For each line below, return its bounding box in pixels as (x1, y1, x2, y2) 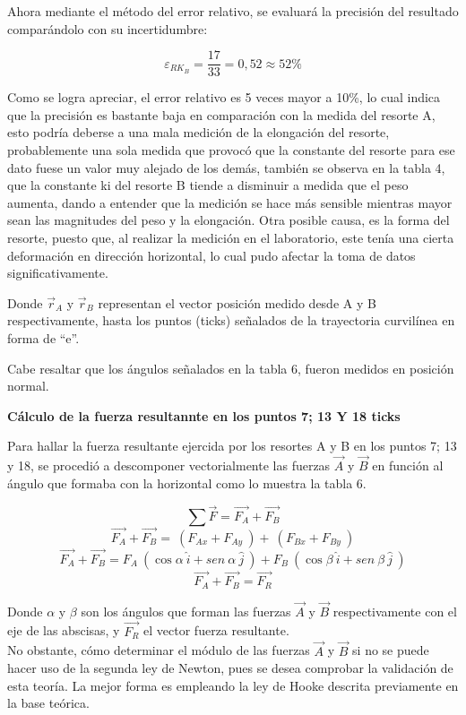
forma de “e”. (7, 328, 80, 347)
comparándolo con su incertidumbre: (7, 19, 208, 38)
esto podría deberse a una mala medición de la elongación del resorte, (7, 123, 390, 142)
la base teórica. (7, 693, 90, 712)
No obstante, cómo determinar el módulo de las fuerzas (7, 641, 310, 659)
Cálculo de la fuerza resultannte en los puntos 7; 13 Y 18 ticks (7, 406, 401, 425)
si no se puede (352, 641, 429, 659)
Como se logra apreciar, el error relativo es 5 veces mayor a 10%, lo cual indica (7, 88, 441, 107)
